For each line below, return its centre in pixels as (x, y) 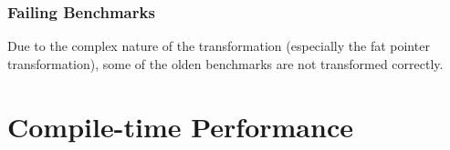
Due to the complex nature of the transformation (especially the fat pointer (219, 46)
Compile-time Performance (180, 126)
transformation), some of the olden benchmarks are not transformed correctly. (225, 63)
